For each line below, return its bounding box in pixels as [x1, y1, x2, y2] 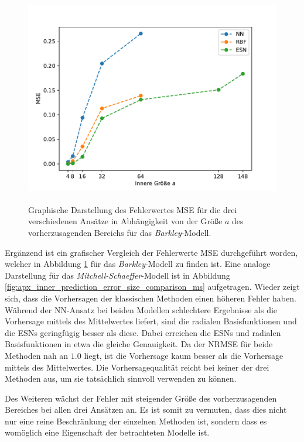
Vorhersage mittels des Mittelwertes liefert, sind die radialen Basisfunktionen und [5, 315, 297, 327]
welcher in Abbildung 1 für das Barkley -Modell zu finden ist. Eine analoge [5, 258, 271, 270]
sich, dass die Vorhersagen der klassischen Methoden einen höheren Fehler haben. [5, 292, 296, 304]
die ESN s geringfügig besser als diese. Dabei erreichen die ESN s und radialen [5, 326, 281, 338]
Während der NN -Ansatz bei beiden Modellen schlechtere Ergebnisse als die [5, 303, 278, 316]
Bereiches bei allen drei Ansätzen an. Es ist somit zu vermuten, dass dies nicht [5, 403, 287, 416]
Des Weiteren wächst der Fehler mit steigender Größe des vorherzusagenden [5, 392, 277, 404]
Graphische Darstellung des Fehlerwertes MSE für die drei [28, 203, 237, 215]
